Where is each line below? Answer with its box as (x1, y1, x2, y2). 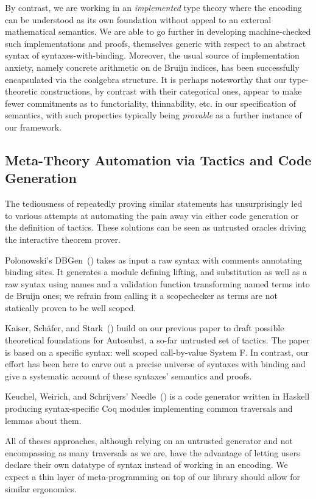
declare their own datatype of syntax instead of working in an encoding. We (5, 458, 288, 471)
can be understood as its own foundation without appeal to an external (5, 13, 272, 26)
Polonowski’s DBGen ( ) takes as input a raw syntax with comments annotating (5, 253, 303, 266)
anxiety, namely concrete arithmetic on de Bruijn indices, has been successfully (5, 60, 300, 73)
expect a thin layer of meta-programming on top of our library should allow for (5, 470, 300, 483)
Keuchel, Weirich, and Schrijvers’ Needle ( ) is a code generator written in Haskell (5, 390, 310, 403)
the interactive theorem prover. (5, 232, 121, 245)
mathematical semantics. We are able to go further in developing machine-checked (5, 25, 311, 38)
